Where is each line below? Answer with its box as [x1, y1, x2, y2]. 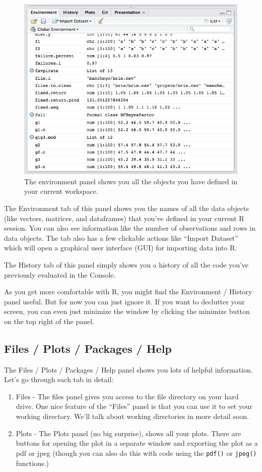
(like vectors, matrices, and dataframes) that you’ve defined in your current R [4, 213, 244, 223]
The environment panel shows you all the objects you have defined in [24, 176, 237, 186]
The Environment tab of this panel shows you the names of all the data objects [4, 202, 249, 213]
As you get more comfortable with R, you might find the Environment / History [4, 286, 252, 297]
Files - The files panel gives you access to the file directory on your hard [16, 391, 239, 401]
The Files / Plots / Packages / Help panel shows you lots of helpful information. [4, 364, 253, 375]
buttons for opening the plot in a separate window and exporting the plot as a [16, 438, 258, 448]
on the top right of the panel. [4, 316, 94, 326]
